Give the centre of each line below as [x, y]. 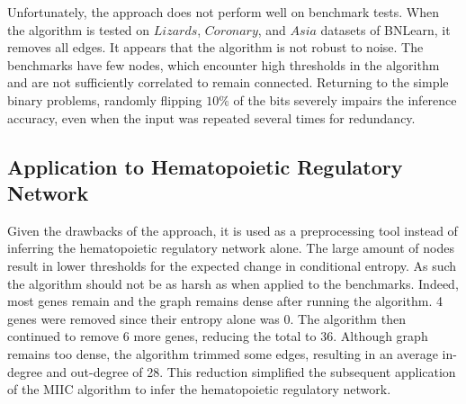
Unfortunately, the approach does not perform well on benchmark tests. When [223, 12]
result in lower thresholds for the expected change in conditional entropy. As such [232, 265]
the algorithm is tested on [79, 29]
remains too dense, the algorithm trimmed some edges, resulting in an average [223, 353]
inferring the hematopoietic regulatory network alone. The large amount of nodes [231, 248]
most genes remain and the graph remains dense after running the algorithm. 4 [225, 301]
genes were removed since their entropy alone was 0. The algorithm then [206, 318]
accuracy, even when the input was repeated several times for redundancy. [211, 117]
